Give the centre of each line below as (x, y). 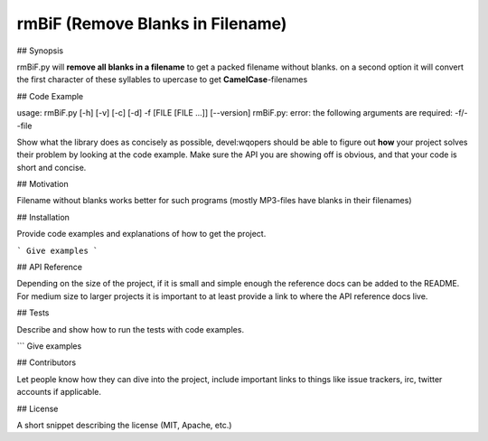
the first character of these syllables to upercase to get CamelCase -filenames (162, 80)
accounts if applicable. (59, 392)
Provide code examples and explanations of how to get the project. (141, 234)
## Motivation (42, 184)
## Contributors (47, 362)
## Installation (43, 217)
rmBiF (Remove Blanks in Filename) (152, 23)
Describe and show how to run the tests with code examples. (130, 329)
